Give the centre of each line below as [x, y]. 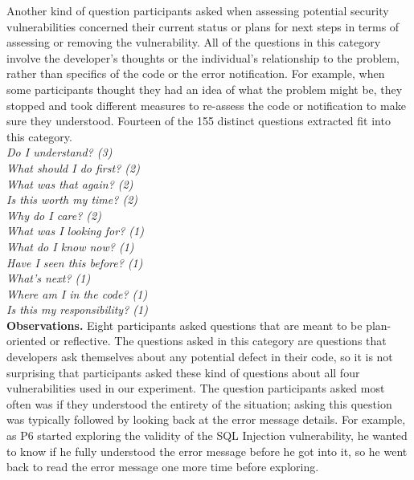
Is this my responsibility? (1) [77, 309]
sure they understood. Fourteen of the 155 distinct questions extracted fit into [199, 121]
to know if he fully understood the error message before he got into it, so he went [207, 451]
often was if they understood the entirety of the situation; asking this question [199, 403]
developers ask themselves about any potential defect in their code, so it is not [200, 357]
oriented [27, 341]
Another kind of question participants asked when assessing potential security [198, 10]
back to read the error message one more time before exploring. [163, 467]
